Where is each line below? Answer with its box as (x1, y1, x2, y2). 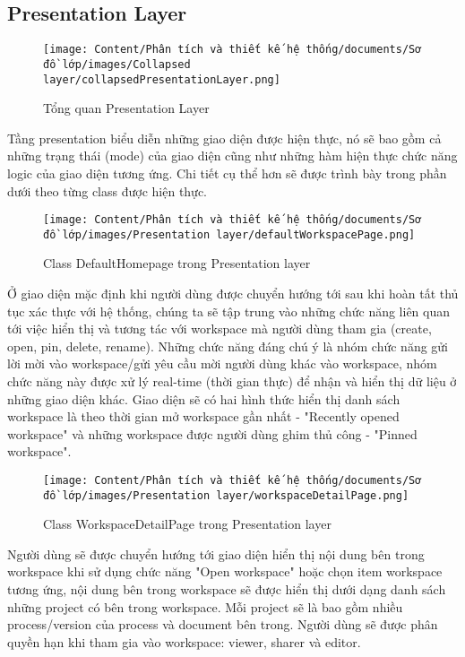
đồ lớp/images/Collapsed (43, 57, 191, 71)
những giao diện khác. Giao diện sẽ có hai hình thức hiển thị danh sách (7, 389, 400, 408)
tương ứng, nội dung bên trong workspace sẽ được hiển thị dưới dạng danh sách (7, 580, 446, 599)
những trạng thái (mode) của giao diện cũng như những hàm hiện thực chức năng (7, 146, 458, 165)
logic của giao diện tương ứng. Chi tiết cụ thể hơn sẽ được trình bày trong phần (7, 163, 447, 182)
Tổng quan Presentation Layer (43, 99, 210, 117)
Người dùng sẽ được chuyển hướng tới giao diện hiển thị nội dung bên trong (7, 544, 425, 563)
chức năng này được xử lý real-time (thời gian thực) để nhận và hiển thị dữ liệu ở (7, 372, 457, 391)
